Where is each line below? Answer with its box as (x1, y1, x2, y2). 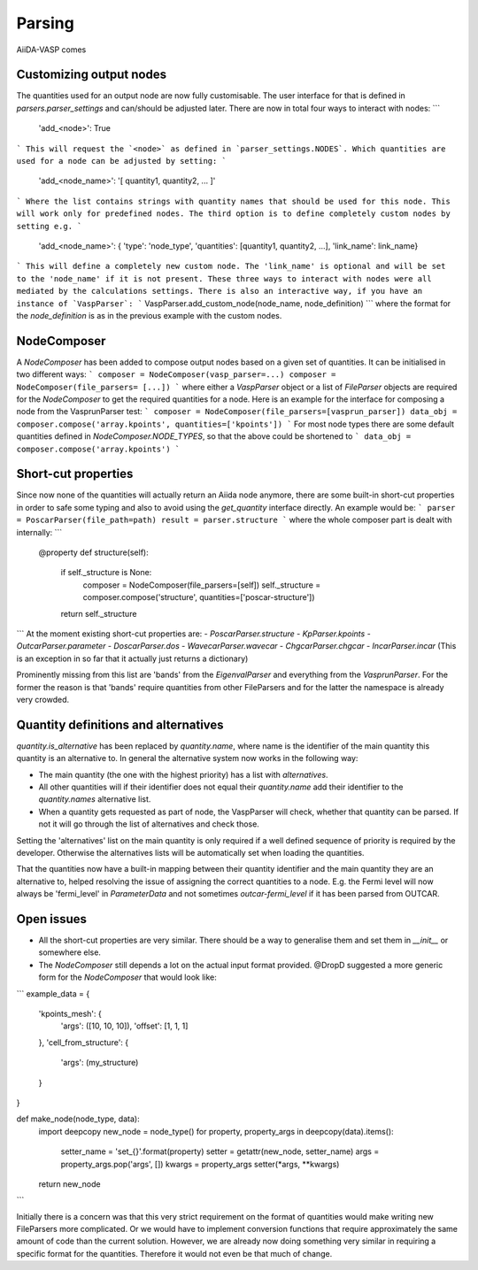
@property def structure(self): (38, 547, 150, 558)
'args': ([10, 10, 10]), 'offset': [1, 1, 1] (60, 1020, 189, 1031)
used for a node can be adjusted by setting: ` (16, 156, 227, 166)
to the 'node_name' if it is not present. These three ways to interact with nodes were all (16, 273, 433, 283)
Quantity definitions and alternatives (16, 717, 225, 732)
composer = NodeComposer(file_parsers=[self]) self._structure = (82, 580, 321, 590)
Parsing (16, 13, 74, 33)
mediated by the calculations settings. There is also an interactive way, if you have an (16, 286, 423, 296)
